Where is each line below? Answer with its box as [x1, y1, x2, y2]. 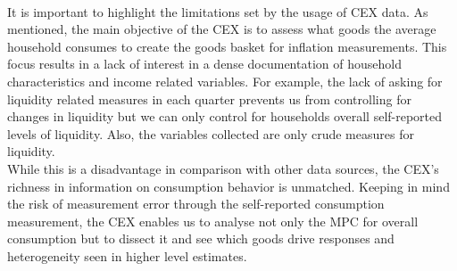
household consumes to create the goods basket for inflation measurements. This [7, 37, 447, 55]
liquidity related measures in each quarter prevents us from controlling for [7, 89, 411, 108]
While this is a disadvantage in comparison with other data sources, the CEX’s [7, 159, 439, 177]
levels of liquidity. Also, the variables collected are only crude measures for [7, 124, 414, 143]
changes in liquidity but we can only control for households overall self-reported [7, 107, 443, 126]
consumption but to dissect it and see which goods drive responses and [7, 229, 395, 248]
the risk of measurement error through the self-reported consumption [7, 194, 385, 213]
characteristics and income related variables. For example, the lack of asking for [7, 71, 443, 90]
